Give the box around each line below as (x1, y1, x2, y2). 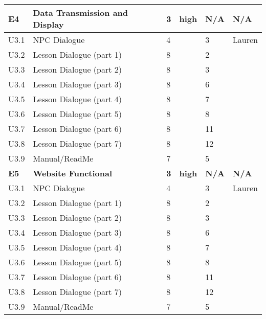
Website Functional (33, 167, 113, 179)
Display (33, 18, 64, 30)
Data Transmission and (33, 7, 128, 18)
